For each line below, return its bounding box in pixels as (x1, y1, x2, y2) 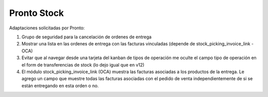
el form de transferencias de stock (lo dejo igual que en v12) (21, 62, 145, 68)
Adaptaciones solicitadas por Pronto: (9, 25, 85, 31)
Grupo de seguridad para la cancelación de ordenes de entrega (21, 34, 152, 40)
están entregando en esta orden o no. (21, 83, 99, 89)
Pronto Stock (9, 7, 64, 18)
